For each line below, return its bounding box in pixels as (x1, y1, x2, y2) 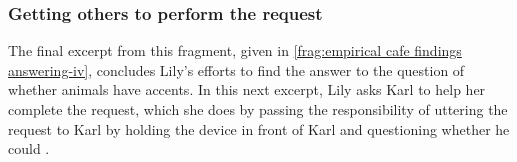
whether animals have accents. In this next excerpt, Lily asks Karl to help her (8, 79, 486, 100)
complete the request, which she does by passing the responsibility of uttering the (8, 99, 508, 119)
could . (8, 138, 50, 159)
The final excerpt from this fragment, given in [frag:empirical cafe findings (8, 40, 462, 61)
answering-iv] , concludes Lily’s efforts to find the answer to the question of (8, 59, 465, 80)
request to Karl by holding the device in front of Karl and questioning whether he (8, 118, 510, 139)
